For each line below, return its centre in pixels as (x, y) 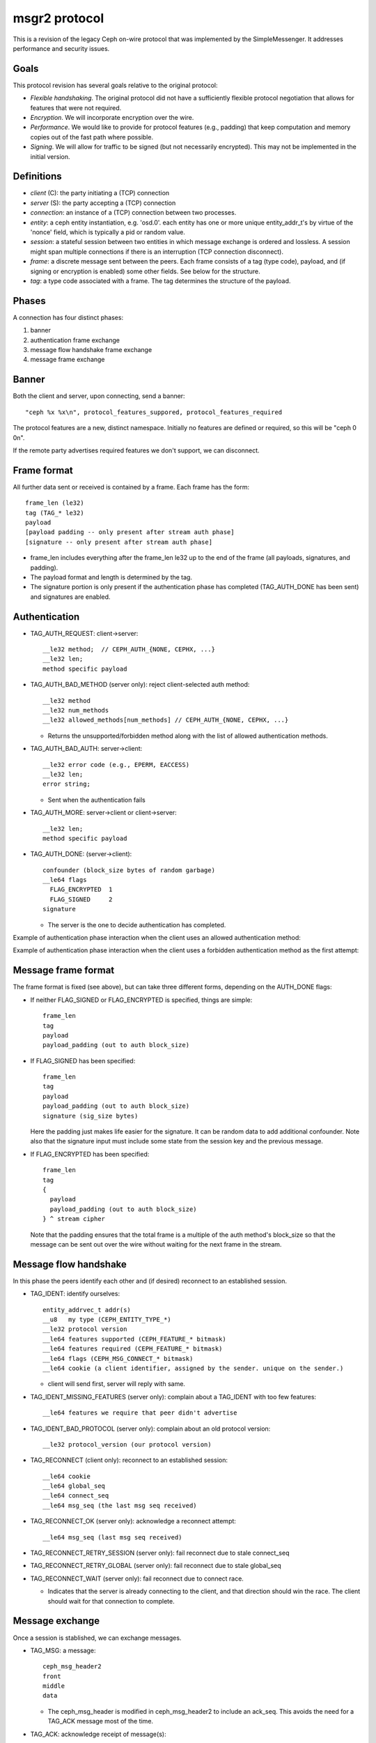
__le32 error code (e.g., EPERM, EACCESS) (116, 764)
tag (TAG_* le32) (55, 513)
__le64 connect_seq (76, 1496)
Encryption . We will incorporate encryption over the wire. (112, 118)
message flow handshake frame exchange (91, 350)
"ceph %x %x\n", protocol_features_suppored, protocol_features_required (154, 412)
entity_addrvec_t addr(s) (87, 1310)
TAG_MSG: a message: (63, 1650)
